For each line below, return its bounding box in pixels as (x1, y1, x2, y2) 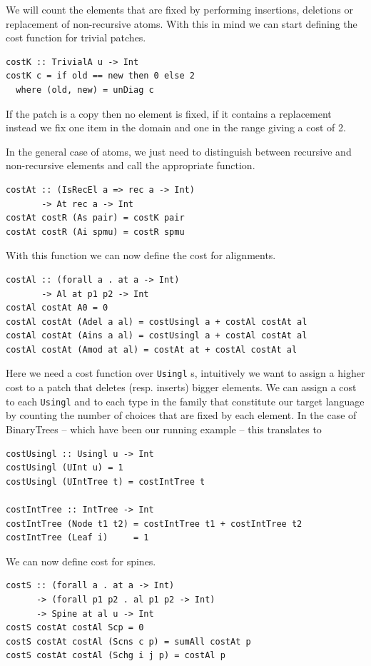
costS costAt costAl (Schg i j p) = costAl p (6, 650, 225, 661)
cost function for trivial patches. (6, 30, 146, 45)
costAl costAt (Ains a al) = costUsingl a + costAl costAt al (6, 331, 308, 341)
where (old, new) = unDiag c (16, 84, 154, 95)
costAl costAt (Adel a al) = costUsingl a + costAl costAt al (6, 316, 308, 327)
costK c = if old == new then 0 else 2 (6, 71, 195, 81)
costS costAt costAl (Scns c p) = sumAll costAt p (6, 636, 251, 647)
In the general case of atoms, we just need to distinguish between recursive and (6, 143, 352, 158)
